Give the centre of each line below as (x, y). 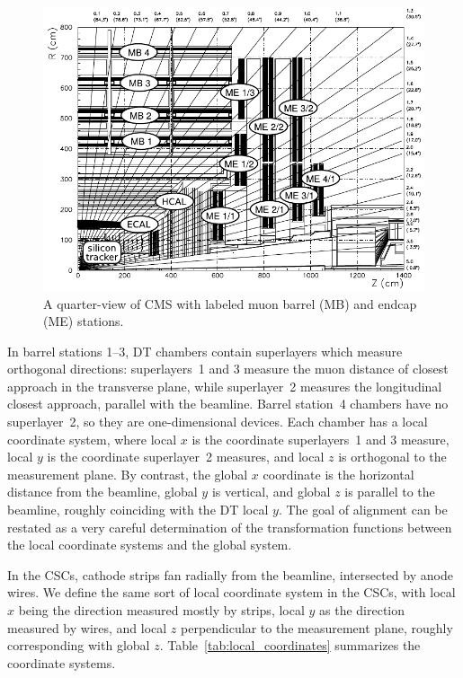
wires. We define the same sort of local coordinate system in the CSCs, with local (231, 592)
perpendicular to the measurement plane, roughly (317, 627)
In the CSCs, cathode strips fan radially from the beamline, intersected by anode (230, 574)
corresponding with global (79, 645)
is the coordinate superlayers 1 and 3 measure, (321, 439)
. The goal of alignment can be (363, 510)
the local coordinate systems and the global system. (150, 545)
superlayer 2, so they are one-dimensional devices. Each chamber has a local (218, 422)
